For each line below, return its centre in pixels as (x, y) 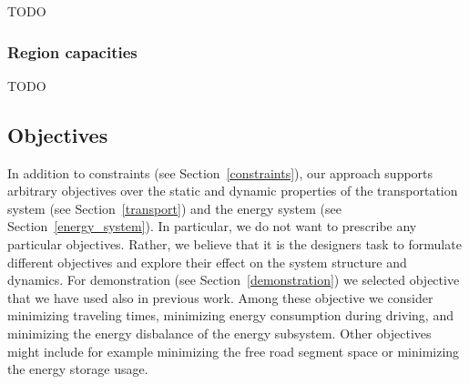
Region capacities (72, 51)
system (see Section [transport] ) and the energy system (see (174, 208)
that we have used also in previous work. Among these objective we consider (220, 297)
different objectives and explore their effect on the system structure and (207, 262)
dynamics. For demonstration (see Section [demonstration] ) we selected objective (234, 280)
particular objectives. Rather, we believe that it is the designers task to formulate (234, 243)
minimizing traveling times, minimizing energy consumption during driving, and (230, 315)
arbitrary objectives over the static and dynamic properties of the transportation (233, 191)
